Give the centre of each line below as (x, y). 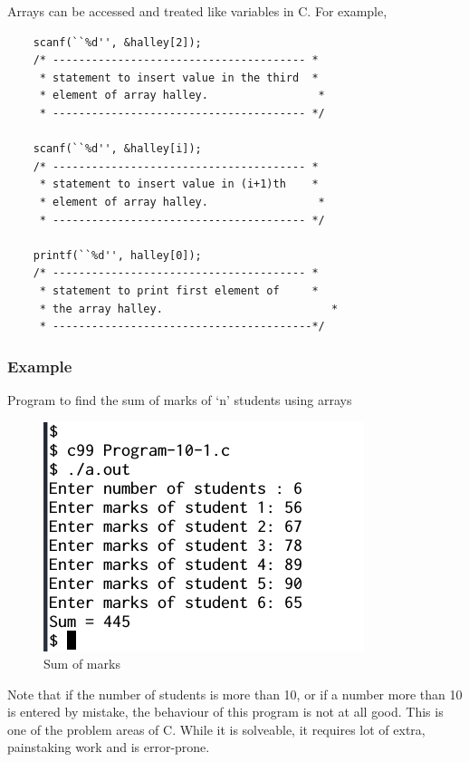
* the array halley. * (189, 309)
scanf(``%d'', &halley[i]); (117, 149)
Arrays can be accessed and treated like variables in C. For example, (197, 11)
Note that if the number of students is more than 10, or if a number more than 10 (235, 694)
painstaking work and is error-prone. (109, 747)
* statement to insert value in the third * (179, 77)
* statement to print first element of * (179, 290)
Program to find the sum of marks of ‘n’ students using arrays (180, 399)
